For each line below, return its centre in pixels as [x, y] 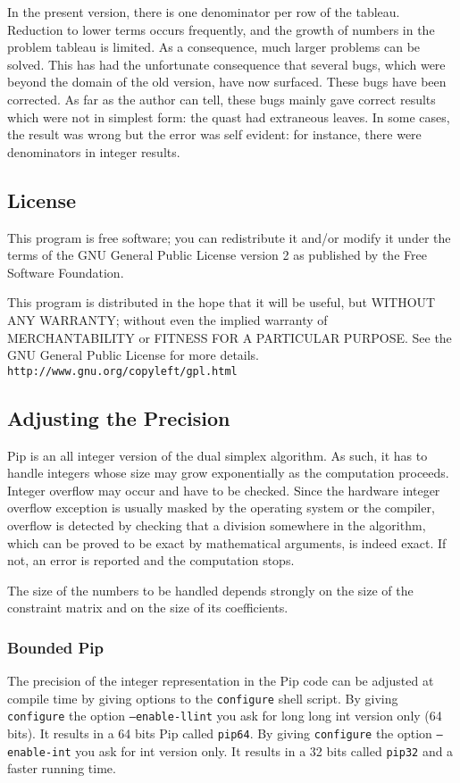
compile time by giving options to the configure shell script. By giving [203, 698]
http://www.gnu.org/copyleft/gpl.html [122, 371]
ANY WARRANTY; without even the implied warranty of [167, 319]
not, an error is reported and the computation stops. [151, 560]
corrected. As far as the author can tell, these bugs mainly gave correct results [222, 99]
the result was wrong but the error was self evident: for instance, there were [214, 134]
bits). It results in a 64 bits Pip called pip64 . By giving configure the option [220, 733]
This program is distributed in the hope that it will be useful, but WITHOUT [222, 302]
